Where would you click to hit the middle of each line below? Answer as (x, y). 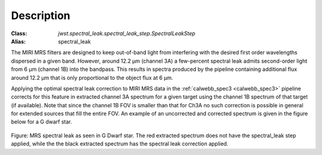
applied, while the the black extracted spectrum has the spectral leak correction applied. (120, 144)
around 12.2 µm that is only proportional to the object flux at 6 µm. (92, 77)
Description (41, 15)
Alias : (18, 41)
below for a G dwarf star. (42, 122)
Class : (19, 33)
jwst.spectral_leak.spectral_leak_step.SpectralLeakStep (127, 33)
